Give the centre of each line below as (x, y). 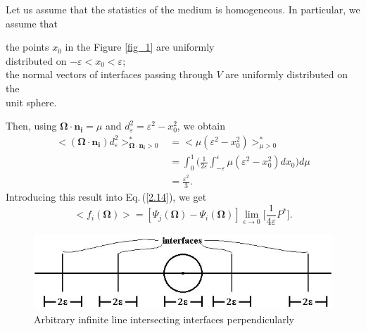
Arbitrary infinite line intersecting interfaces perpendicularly (164, 319)
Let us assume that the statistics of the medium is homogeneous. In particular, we (183, 9)
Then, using (31, 126)
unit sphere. (31, 102)
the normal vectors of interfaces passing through (109, 74)
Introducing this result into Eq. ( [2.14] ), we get (106, 197)
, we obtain (201, 126)
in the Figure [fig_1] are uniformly (140, 47)
